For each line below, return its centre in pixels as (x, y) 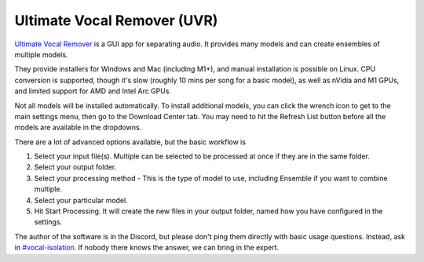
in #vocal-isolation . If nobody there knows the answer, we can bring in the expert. (147, 248)
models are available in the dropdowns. (78, 127)
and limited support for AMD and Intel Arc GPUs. (93, 91)
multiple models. (41, 54)
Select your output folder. (75, 167)
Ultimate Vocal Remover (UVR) (116, 20)
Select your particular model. (81, 200)
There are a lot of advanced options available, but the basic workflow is (130, 142)
